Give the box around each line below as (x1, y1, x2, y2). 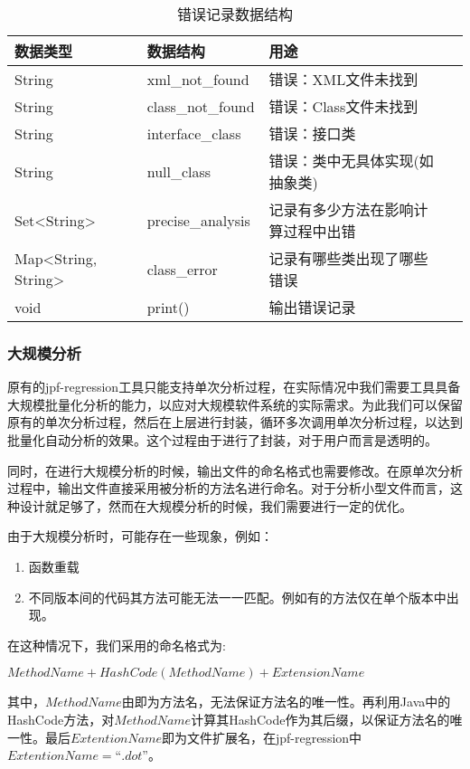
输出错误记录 (268, 297, 356, 318)
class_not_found (146, 95, 255, 117)
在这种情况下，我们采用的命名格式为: (7, 635, 226, 654)
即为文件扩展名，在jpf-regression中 (161, 727, 362, 746)
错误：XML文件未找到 (268, 69, 418, 90)
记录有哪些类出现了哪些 (268, 248, 428, 269)
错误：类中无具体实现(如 (268, 150, 434, 171)
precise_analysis (146, 209, 250, 231)
